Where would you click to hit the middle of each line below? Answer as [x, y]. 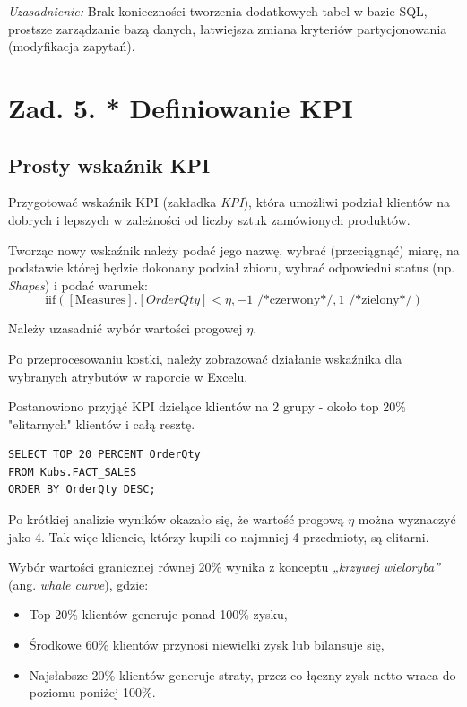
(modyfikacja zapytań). [72, 46]
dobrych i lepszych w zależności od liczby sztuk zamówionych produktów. [209, 219]
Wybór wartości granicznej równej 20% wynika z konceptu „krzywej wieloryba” [224, 567]
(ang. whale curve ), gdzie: [78, 584]
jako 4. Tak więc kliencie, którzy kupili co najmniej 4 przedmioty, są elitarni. [219, 536]
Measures [100, 301]
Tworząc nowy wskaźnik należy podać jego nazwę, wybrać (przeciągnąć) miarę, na [234, 250]
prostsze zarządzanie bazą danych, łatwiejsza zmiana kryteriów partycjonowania [228, 28]
